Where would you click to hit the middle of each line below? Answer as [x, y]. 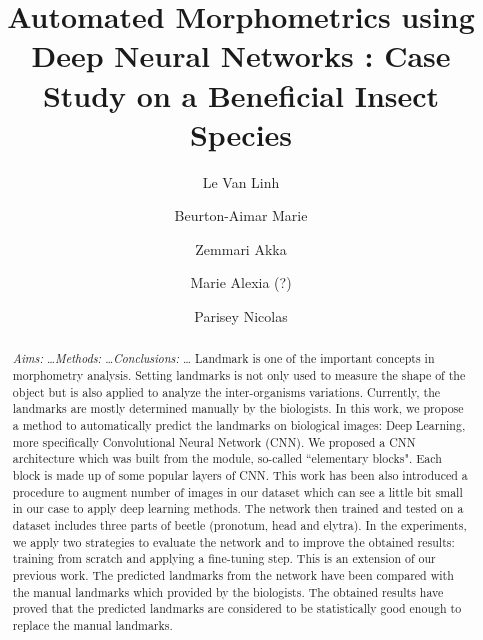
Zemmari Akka [241, 248]
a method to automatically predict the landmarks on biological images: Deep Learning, [239, 425]
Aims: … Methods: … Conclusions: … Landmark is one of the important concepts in [223, 358]
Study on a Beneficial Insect [241, 94]
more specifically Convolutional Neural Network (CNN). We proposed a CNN [214, 441]
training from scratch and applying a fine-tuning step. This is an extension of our [224, 558]
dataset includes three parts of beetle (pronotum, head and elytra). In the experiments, [239, 525]
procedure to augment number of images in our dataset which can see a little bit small [237, 491]
